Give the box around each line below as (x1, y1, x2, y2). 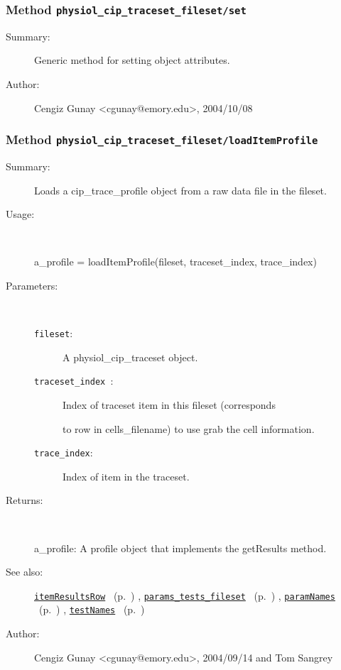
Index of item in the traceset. (63, 468, 190, 483)
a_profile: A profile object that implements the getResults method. (34, 540, 327, 555)
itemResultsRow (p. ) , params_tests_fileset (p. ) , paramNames (34, 588, 335, 603)
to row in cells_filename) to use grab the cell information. (63, 421, 315, 436)
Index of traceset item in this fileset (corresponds (63, 397, 276, 412)
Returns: (6, 493, 43, 507)
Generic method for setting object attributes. (34, 53, 230, 67)
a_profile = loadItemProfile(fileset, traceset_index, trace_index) (34, 254, 317, 269)
